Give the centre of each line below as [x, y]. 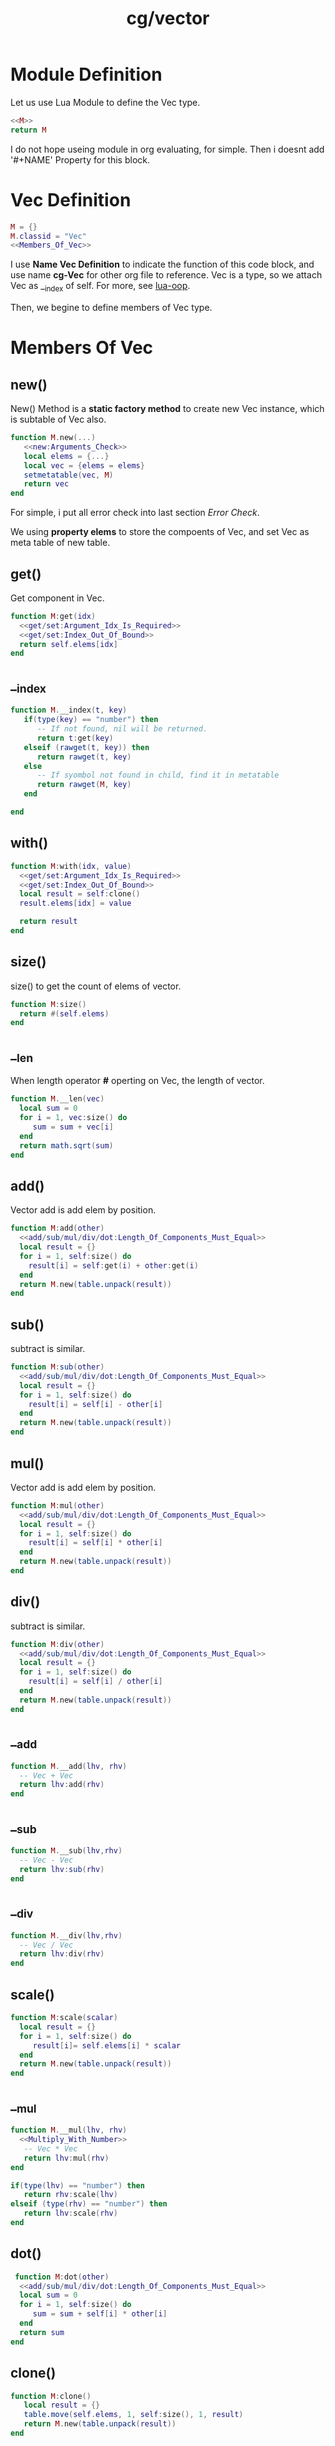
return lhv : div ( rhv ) [62, 1954]
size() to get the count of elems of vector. [96, 986]
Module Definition [86, 74]
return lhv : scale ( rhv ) [70, 2213]
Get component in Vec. [57, 598]
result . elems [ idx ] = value [75, 903]
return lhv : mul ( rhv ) [66, 2158]
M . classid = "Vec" [48, 236]
